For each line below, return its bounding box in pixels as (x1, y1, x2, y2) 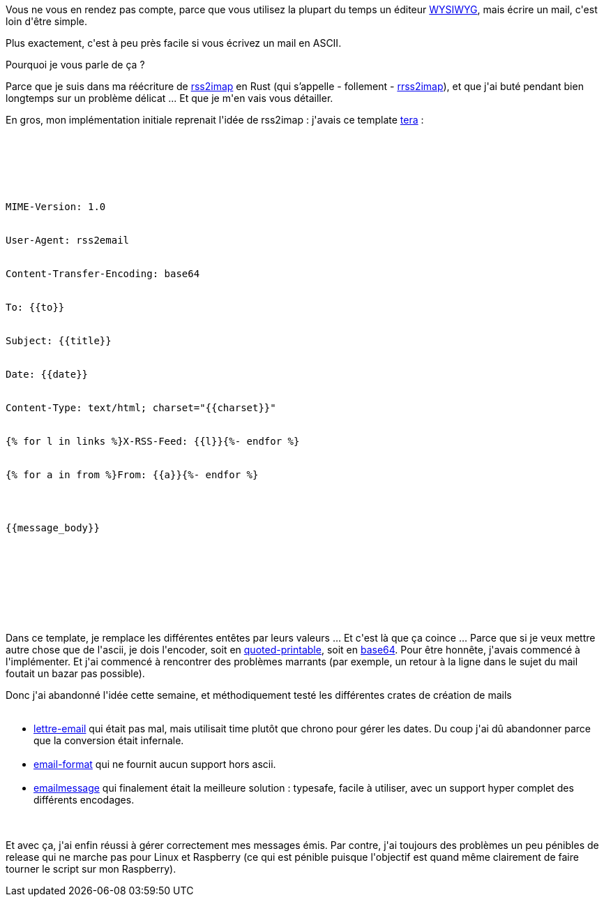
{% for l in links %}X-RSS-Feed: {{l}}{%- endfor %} (6, 436, 300, 447)
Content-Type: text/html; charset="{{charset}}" (6, 402, 276, 413)
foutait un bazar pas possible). (6, 667, 145, 679)
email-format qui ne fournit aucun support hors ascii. (33, 758, 276, 770)
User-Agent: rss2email (6, 235, 130, 246)
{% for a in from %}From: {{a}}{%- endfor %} (6, 469, 259, 480)
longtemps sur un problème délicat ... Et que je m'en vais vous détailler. (6, 92, 333, 104)
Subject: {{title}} (6, 335, 112, 346)
